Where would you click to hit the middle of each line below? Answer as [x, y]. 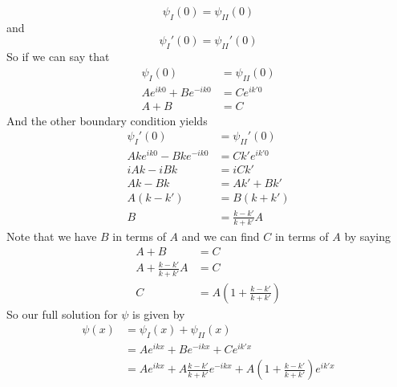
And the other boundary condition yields [107, 120]
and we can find [221, 236]
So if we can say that [58, 57]
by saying [368, 236]
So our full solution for [62, 314]
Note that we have [52, 236]
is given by [159, 314]
